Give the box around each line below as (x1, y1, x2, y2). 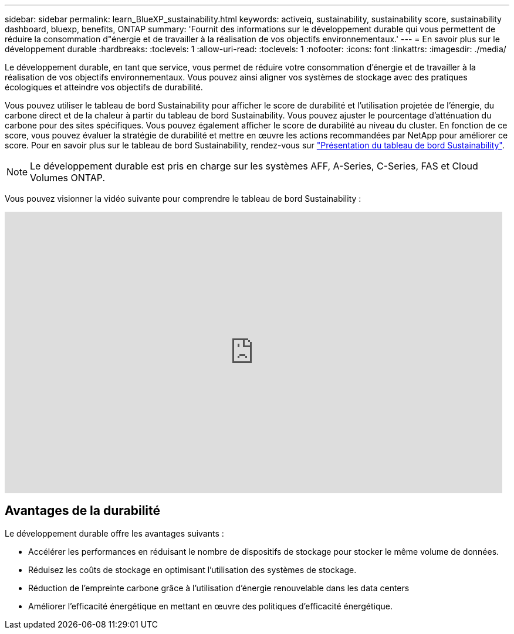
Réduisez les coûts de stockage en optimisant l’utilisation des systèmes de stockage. (28, 564, 357, 575)
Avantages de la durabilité (5, 503, 161, 518)
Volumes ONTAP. (30, 172, 106, 184)
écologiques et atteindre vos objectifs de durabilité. (5, 82, 203, 92)
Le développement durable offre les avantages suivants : (5, 528, 224, 538)
